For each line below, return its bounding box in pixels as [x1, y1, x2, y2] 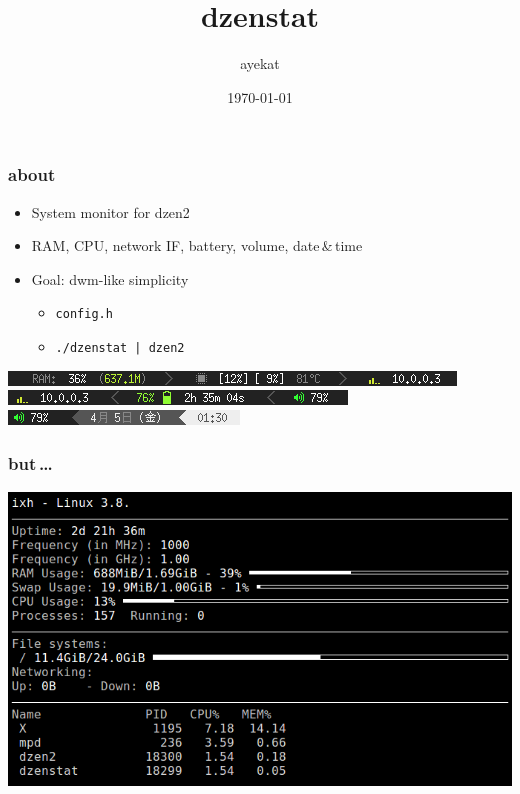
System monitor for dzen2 [31, 201, 190, 222]
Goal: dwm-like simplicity [31, 268, 189, 289]
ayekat [240, 53, 280, 74]
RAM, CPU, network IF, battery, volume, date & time [31, 235, 363, 256]
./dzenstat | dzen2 [55, 341, 185, 356]
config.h [55, 307, 113, 322]
